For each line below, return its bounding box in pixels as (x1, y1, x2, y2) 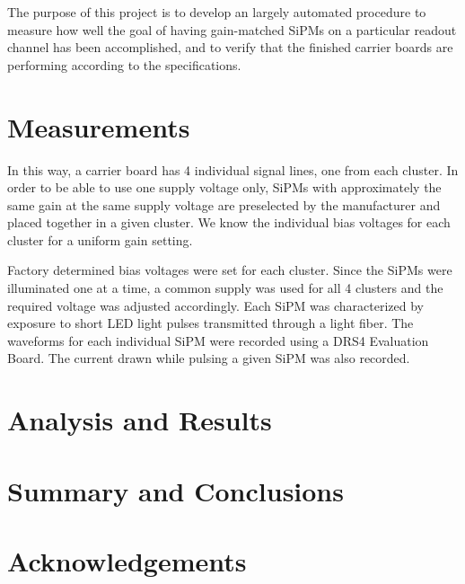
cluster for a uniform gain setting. (7, 230, 193, 249)
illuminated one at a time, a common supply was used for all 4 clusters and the (7, 279, 443, 297)
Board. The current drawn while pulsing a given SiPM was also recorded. (7, 349, 410, 367)
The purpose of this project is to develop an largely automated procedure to (7, 3, 426, 21)
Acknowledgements (7, 542, 247, 579)
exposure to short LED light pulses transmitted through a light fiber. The (7, 314, 414, 332)
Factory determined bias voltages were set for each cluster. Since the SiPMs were (7, 261, 452, 279)
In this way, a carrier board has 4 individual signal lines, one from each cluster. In (7, 160, 459, 179)
